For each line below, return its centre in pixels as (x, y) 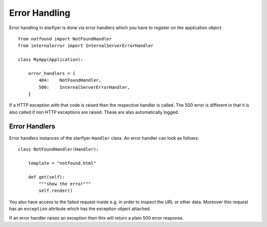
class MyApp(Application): (51, 60)
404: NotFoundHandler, (70, 80)
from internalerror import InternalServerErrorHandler (86, 46)
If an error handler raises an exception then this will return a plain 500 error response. (96, 218)
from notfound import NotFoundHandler (65, 39)
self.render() (56, 191)
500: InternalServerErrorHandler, (85, 87)
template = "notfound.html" (62, 163)
